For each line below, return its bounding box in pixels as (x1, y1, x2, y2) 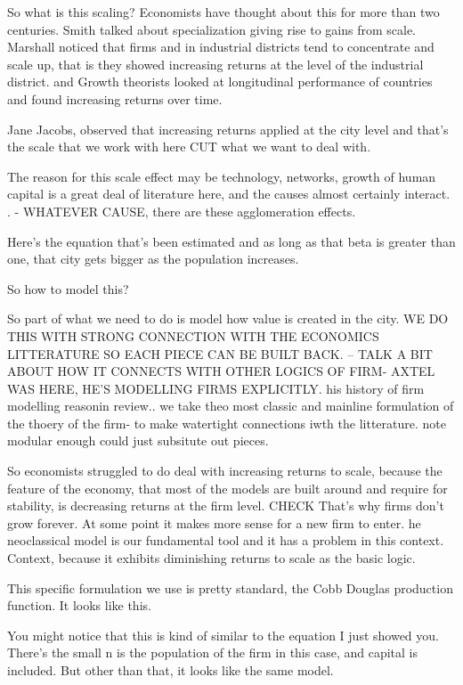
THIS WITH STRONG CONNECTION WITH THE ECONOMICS (7, 326, 379, 345)
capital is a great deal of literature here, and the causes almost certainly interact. (7, 184, 451, 203)
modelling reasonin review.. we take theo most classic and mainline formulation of (7, 396, 454, 415)
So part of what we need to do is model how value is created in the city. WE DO (7, 309, 449, 328)
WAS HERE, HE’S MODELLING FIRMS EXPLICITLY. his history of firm (7, 379, 425, 397)
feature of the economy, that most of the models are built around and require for (7, 478, 448, 497)
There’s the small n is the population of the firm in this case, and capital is (7, 643, 418, 662)
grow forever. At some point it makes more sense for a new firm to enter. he (7, 513, 421, 532)
